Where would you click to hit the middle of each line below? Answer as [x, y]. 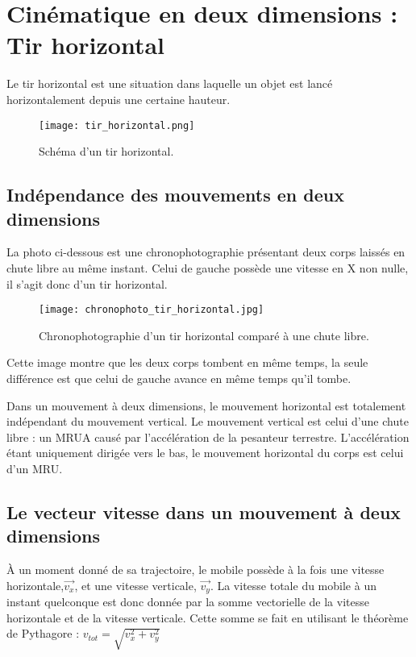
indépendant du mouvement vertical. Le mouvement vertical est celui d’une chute [208, 421]
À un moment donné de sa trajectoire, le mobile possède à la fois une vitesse [196, 570]
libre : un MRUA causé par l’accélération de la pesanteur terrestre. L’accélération [208, 437]
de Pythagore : [43, 633]
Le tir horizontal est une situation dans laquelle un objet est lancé [170, 83]
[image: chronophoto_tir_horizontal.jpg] [152, 310]
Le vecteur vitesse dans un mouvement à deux [204, 511]
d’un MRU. [35, 468]
